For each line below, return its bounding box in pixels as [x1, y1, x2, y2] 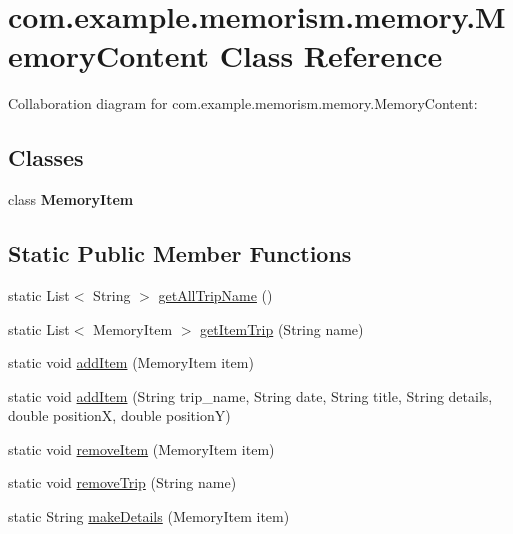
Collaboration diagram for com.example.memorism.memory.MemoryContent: [8, 93, 478, 114]
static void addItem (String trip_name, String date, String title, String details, [8, 385, 493, 406]
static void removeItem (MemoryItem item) [8, 438, 275, 459]
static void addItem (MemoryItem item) [8, 352, 254, 373]
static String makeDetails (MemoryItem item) [8, 506, 290, 527]
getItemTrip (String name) [200, 318, 364, 339]
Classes [8, 142, 84, 173]
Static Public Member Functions [8, 238, 352, 269]
